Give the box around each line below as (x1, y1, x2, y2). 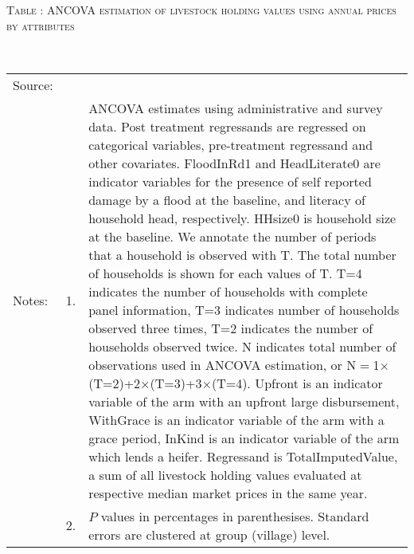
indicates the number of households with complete (88, 281, 368, 301)
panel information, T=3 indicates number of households (88, 300, 400, 319)
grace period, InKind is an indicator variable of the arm (88, 428, 400, 447)
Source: (13, 75, 53, 94)
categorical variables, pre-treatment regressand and (88, 135, 373, 154)
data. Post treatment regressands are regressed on (88, 116, 366, 136)
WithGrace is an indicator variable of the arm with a (88, 410, 385, 429)
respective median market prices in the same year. (88, 483, 368, 502)
